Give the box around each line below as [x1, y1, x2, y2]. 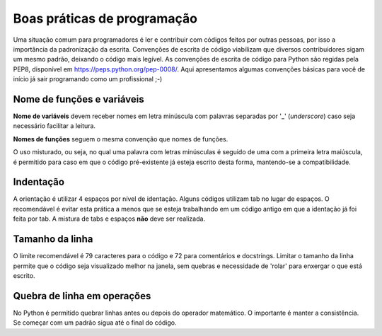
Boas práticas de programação [13, 11, 198, 26]
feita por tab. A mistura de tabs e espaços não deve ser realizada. [13, 214, 205, 223]
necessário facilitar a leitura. [13, 122, 95, 130]
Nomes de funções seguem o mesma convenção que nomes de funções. [13, 134, 228, 143]
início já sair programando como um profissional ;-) [13, 75, 163, 83]
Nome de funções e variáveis [13, 93, 144, 105]
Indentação [13, 176, 65, 188]
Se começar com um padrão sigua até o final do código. [13, 318, 177, 327]
